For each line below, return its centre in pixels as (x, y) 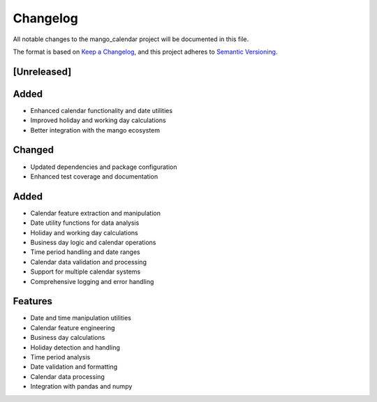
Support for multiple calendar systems (86, 271)
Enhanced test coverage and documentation (94, 176)
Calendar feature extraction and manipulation (95, 213)
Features (32, 301)
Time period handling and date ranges (85, 252)
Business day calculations (68, 338)
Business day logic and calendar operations (93, 243)
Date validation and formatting (74, 367)
